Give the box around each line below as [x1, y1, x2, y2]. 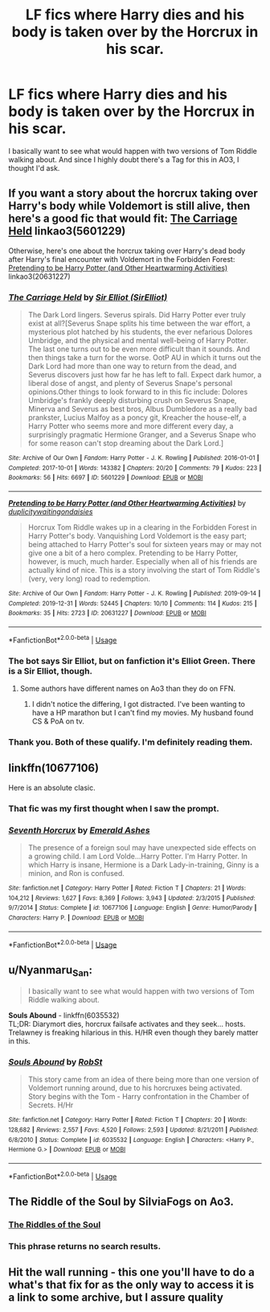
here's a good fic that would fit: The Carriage [8, 212, 238, 226]
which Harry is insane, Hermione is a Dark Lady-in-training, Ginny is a [27, 860, 260, 870]
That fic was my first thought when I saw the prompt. [8, 803, 219, 814]
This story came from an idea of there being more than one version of [27, 1074, 260, 1085]
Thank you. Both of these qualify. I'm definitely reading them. [8, 736, 253, 747]
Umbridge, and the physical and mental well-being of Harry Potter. [27, 336, 249, 346]
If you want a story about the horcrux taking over [8, 187, 259, 201]
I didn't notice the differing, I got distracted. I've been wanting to [31, 699, 246, 708]
